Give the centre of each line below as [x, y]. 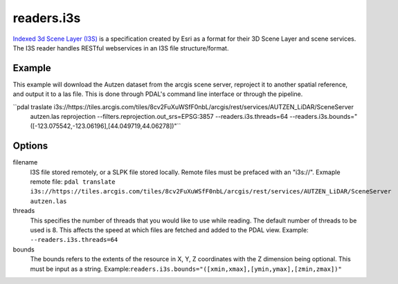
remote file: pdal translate [73, 182]
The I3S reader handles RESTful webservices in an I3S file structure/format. [121, 48]
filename [25, 162]
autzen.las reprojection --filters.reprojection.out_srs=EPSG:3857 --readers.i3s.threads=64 [159, 117]
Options [30, 146]
